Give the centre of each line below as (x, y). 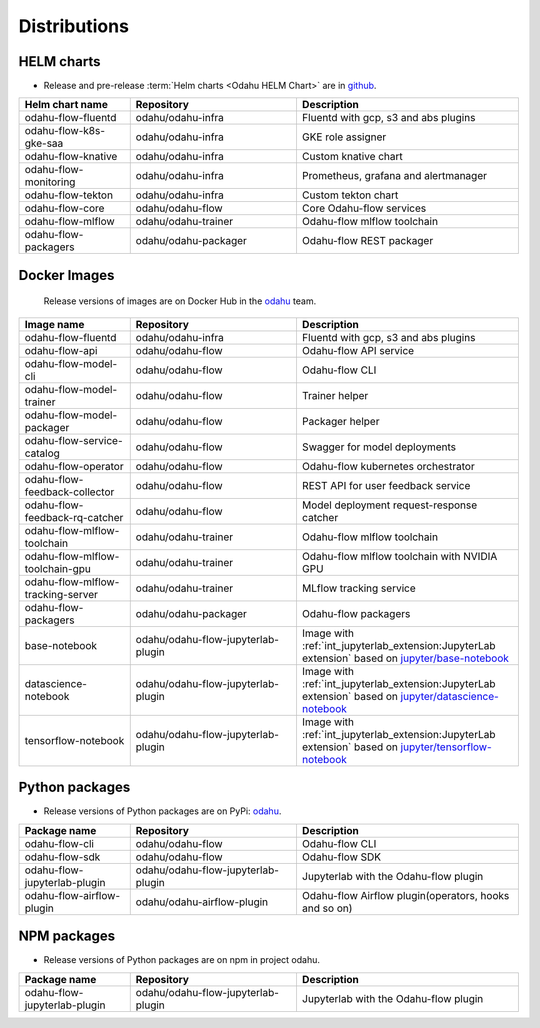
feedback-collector (69, 492)
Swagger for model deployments (379, 447)
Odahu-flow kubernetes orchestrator (388, 466)
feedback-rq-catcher (74, 517)
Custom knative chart (352, 157)
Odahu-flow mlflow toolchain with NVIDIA (399, 556)
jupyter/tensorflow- (446, 747)
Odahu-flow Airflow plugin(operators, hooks (405, 895)
